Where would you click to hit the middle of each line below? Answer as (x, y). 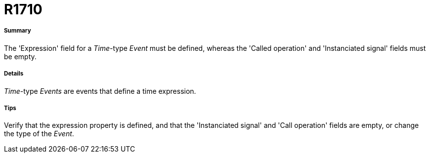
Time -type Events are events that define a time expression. (100, 91)
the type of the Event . (39, 134)
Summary (18, 31)
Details (14, 74)
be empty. (20, 56)
